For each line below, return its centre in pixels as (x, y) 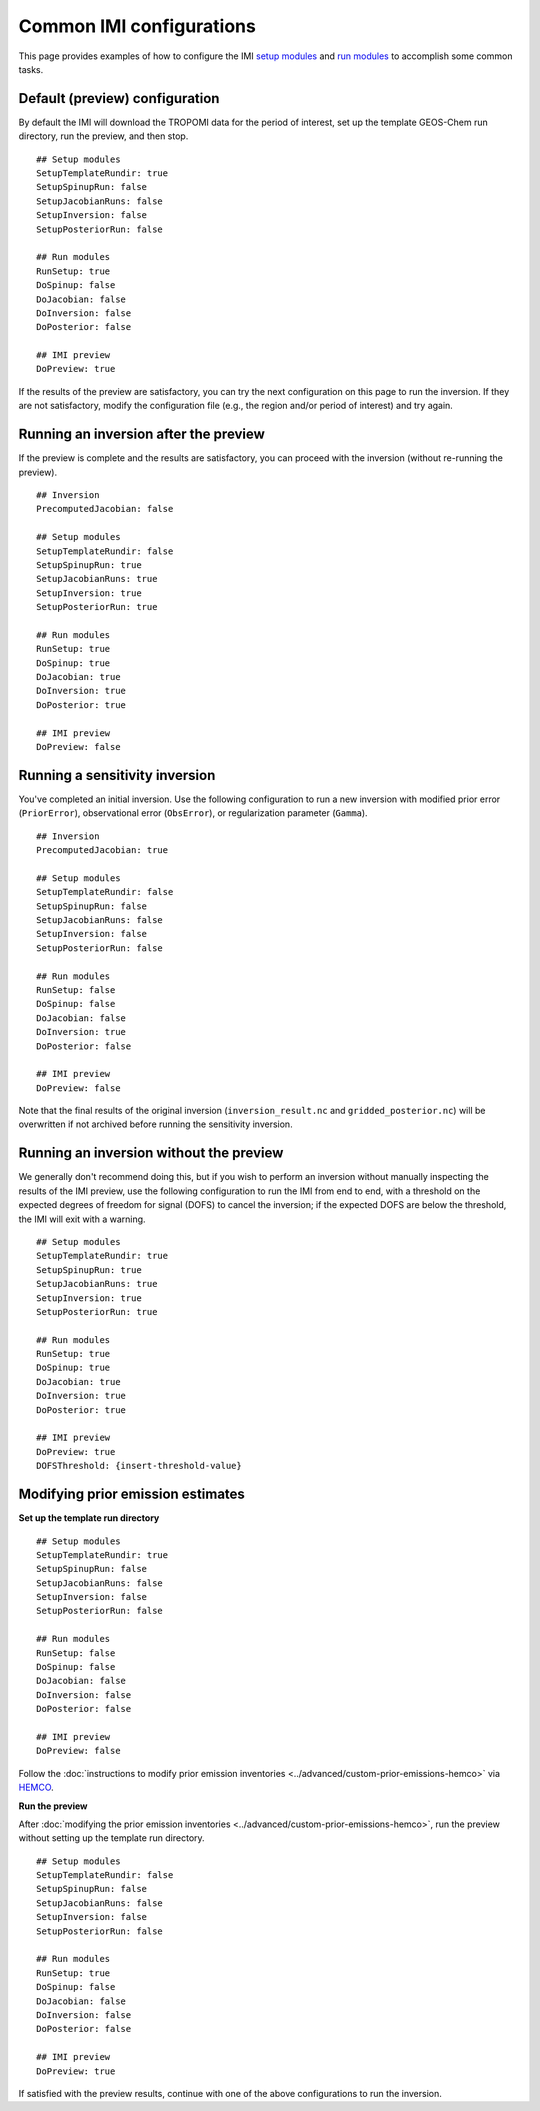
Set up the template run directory (89, 1518)
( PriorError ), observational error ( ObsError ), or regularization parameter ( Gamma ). (193, 813)
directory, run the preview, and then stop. (103, 136)
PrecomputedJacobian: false (105, 509)
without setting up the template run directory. (111, 1838)
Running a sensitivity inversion (117, 775)
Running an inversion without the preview (151, 1153)
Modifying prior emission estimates (131, 1494)
